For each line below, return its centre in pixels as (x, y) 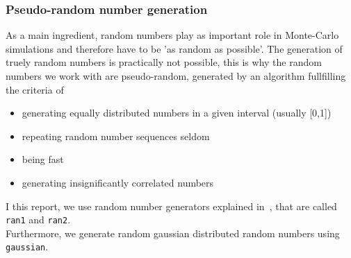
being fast (43, 159)
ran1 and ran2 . (38, 220)
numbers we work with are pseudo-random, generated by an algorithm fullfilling (176, 76)
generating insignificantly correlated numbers (118, 182)
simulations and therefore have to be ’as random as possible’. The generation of (174, 48)
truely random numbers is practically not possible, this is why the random (164, 62)
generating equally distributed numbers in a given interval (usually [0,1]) (177, 113)
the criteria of (35, 89)
